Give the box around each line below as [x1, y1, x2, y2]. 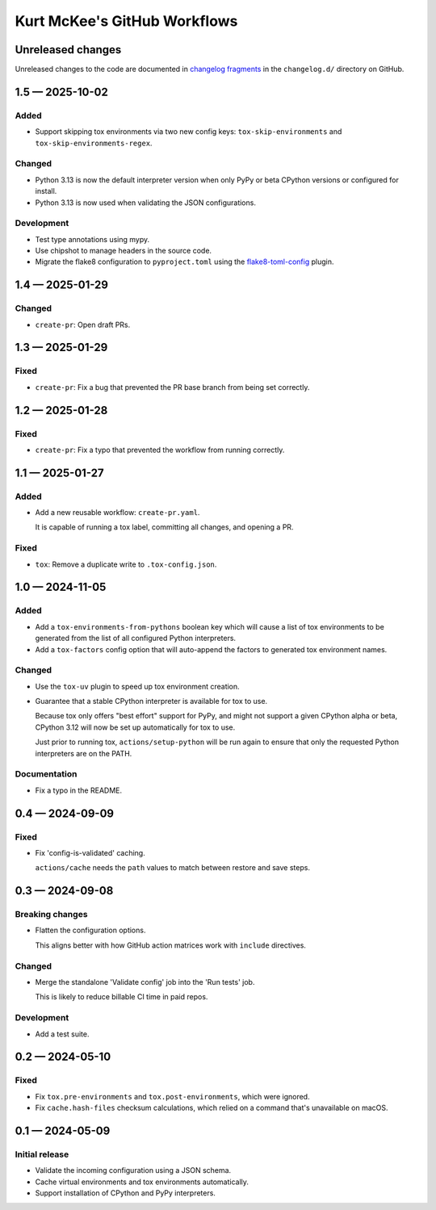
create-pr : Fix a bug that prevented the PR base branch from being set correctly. [35, 382, 310, 391]
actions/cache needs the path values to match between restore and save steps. [35, 863, 311, 873]
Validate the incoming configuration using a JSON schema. [35, 1166, 232, 1175]
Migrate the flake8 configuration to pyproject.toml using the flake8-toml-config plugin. [35, 257, 334, 266]
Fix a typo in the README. [35, 785, 123, 795]
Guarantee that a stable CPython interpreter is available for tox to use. [35, 697, 268, 706]
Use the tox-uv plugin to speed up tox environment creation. [35, 681, 240, 691]
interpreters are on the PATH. [35, 748, 132, 758]
